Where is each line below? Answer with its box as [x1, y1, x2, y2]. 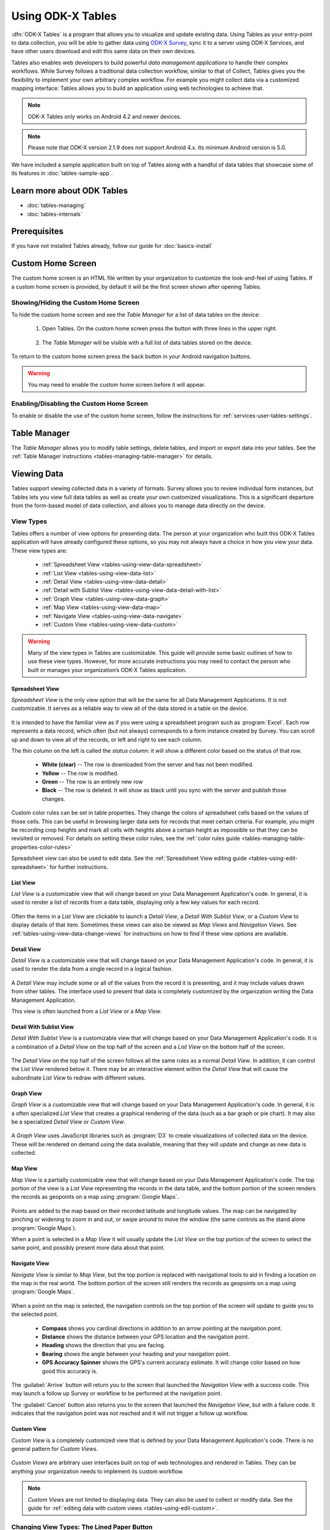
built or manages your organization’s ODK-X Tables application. [28, 666, 187, 673]
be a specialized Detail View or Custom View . [11, 1118, 125, 1125]
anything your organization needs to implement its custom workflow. [11, 1468, 184, 1475]
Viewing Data [11, 469, 64, 479]
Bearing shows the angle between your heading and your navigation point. [42, 1350, 230, 1357]
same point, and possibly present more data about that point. [11, 1244, 165, 1252]
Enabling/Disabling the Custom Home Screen [11, 399, 148, 408]
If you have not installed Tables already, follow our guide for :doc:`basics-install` [11, 242, 213, 250]
